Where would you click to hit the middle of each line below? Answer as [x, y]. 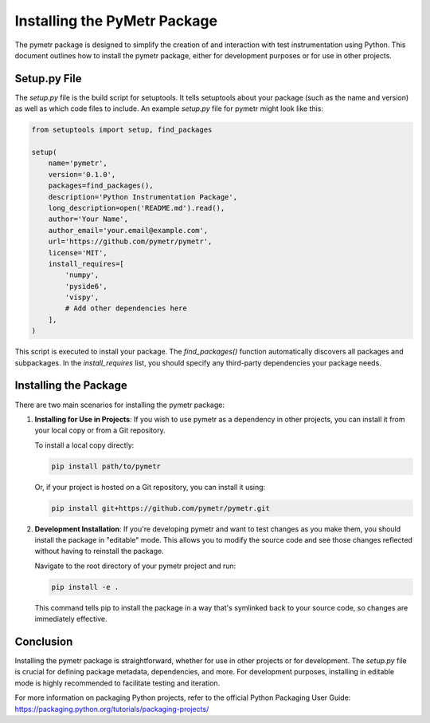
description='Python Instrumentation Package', [143, 197]
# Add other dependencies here [126, 308]
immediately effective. [71, 619]
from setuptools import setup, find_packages [122, 130]
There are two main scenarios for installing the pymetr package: [119, 405]
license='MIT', [78, 253]
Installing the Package [71, 386]
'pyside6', [86, 286]
